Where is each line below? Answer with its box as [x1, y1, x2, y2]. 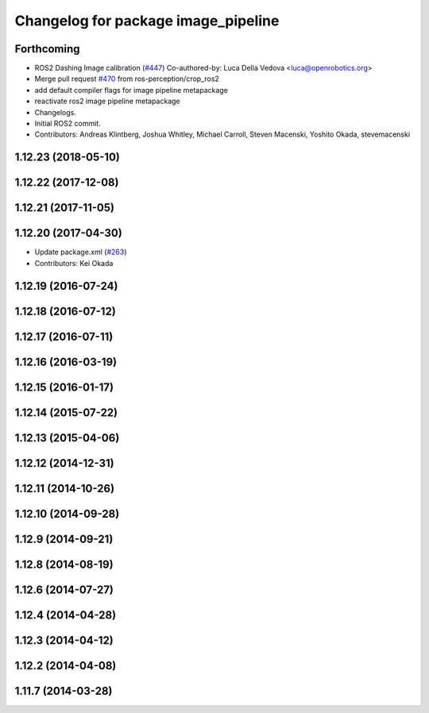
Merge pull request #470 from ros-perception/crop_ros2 [34, 74, 220, 83]
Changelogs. [34, 107, 77, 117]
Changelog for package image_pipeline [14, 12, 280, 29]
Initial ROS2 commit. [34, 119, 101, 129]
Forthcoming [14, 42, 80, 56]
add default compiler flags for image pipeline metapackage [34, 85, 228, 94]
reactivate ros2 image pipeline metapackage [34, 96, 180, 106]
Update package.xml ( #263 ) [34, 247, 127, 257]
